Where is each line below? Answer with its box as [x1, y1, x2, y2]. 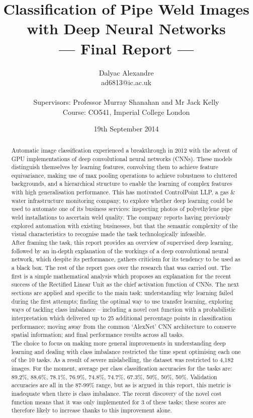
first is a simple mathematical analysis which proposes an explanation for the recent [11, 271, 231, 280]
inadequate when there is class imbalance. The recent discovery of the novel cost [11, 389, 222, 397]
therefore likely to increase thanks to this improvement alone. [11, 406, 172, 414]
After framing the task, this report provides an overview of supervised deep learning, [11, 238, 233, 247]
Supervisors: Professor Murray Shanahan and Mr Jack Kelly [33, 97, 219, 107]
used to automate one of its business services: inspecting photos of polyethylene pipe [11, 204, 233, 213]
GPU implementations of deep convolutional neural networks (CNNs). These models [11, 154, 232, 163]
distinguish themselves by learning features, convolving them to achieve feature [11, 163, 218, 171]
